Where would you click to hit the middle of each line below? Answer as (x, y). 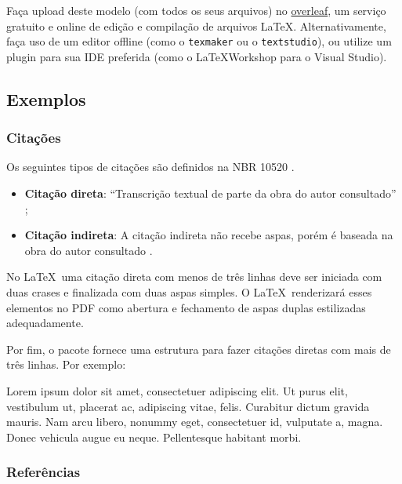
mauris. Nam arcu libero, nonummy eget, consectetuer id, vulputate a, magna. (195, 422)
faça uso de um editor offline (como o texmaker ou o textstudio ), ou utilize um (199, 41)
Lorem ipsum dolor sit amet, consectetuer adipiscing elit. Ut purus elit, (177, 390)
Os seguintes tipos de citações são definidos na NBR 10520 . (150, 167)
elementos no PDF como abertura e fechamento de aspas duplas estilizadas (186, 307)
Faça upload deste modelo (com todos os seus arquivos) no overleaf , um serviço (196, 10)
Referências (43, 472)
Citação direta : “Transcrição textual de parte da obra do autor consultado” (210, 193)
